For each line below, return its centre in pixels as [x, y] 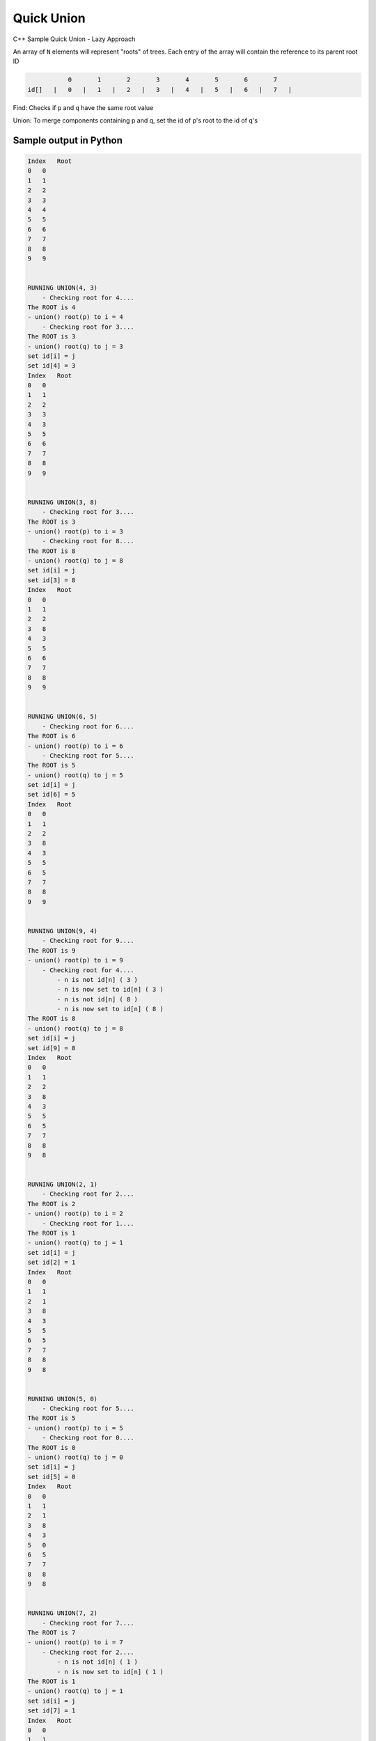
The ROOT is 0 [52, 1447]
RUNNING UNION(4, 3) [62, 288]
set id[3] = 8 [52, 580]
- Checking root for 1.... [88, 1223]
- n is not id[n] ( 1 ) [97, 1662]
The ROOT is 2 [52, 1204]
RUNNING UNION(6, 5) [62, 717]
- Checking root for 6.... [88, 726]
